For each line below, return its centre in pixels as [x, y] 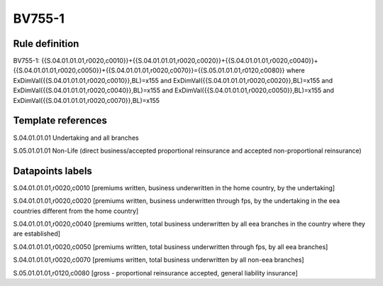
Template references [60, 121]
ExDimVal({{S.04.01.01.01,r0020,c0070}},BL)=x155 [86, 100]
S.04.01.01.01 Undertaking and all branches [76, 138]
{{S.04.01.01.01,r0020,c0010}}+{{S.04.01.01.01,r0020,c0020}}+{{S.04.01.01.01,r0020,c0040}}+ [180, 61]
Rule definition [46, 44]
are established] [37, 233]
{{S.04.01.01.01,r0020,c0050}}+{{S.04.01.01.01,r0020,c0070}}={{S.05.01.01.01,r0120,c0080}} [149, 70]
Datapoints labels [52, 171]
